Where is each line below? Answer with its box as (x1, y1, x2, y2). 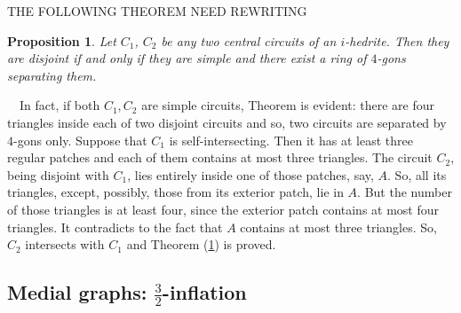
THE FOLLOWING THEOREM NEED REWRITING (7, 2, 307, 20)
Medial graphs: (7, 278, 147, 306)
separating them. (7, 66, 97, 84)
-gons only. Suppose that (13, 130, 147, 149)
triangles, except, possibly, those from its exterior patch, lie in (7, 183, 344, 201)
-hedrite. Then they (345, 31, 449, 50)
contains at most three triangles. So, (240, 217, 437, 236)
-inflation (162, 278, 247, 306)
